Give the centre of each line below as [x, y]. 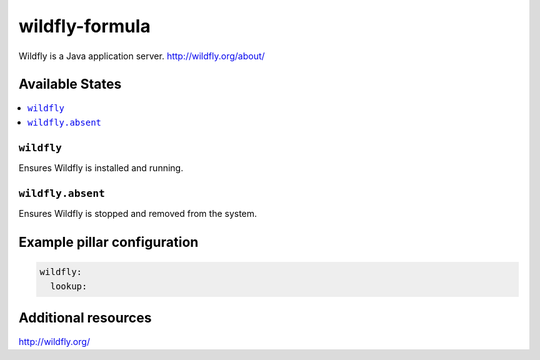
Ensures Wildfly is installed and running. [101, 167]
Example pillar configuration [108, 241]
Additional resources [85, 317]
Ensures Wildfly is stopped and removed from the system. [138, 214]
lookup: [69, 286]
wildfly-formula [84, 26]
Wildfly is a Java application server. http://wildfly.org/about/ [141, 56]
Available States [70, 84]
